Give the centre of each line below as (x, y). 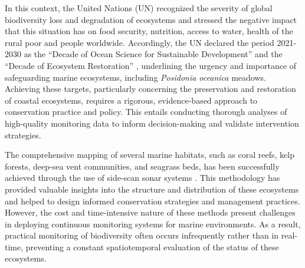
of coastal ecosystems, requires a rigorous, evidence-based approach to (131, 100)
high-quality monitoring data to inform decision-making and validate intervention (152, 123)
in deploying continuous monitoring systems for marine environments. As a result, (153, 224)
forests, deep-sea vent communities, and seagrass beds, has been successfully (142, 166)
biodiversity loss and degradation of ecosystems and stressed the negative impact (151, 19)
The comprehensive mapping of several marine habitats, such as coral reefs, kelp (150, 155)
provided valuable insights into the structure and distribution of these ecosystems (152, 189)
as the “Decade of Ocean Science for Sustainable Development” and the (153, 54)
